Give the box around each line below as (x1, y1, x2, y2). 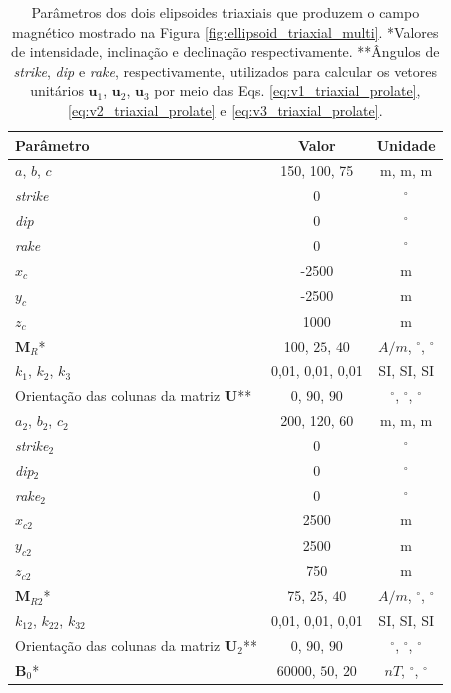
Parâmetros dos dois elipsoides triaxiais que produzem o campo (31, 2, 420, 22)
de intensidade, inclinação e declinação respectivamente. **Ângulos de (11, 41, 440, 62)
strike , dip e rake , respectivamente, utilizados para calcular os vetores (13, 60, 438, 81)
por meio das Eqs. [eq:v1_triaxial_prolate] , (154, 80, 421, 101)
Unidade (376, 134, 436, 155)
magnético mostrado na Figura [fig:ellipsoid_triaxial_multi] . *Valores (12, 21, 439, 42)
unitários (30, 80, 84, 101)
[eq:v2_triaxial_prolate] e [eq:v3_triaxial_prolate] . (68, 99, 383, 120)
